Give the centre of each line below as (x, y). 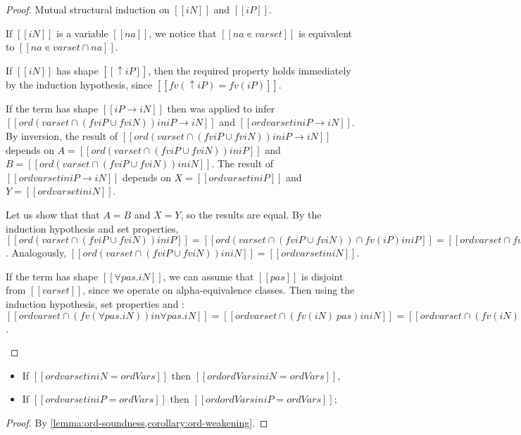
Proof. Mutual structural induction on (88, 9)
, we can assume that (208, 276)
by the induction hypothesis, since (79, 84)
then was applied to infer (221, 108)
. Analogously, (36, 253)
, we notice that (183, 33)
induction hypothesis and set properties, (92, 228)
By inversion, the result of (62, 135)
